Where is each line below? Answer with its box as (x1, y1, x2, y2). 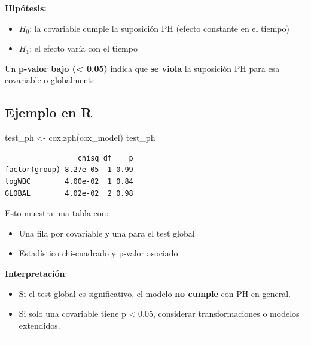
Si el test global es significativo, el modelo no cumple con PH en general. (19, 287, 291, 299)
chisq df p (77, 153, 133, 162)
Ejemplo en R (5, 103, 92, 122)
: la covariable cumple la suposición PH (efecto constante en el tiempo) (29, 22, 289, 34)
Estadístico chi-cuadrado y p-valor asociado (19, 247, 178, 259)
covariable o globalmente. (5, 74, 97, 86)
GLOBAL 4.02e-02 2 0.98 (5, 189, 133, 198)
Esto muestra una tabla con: (5, 207, 109, 219)
